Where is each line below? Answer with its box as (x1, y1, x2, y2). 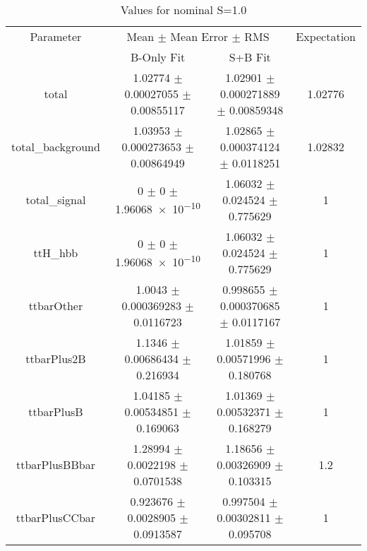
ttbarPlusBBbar (16, 456, 95, 473)
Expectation (296, 28, 356, 45)
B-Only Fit (130, 49, 186, 65)
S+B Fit (229, 49, 271, 65)
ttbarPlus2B (25, 350, 86, 367)
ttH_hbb (33, 244, 78, 261)
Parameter (30, 28, 82, 45)
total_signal (25, 191, 86, 208)
